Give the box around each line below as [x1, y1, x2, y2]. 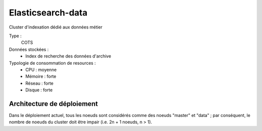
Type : [9, 33, 22, 39]
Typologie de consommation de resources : [9, 60, 96, 66]
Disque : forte [25, 87, 53, 93]
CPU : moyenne [25, 67, 57, 73]
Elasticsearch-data [9, 7, 88, 18]
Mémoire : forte [25, 73, 57, 79]
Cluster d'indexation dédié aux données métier [9, 24, 103, 30]
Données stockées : [9, 46, 49, 52]
